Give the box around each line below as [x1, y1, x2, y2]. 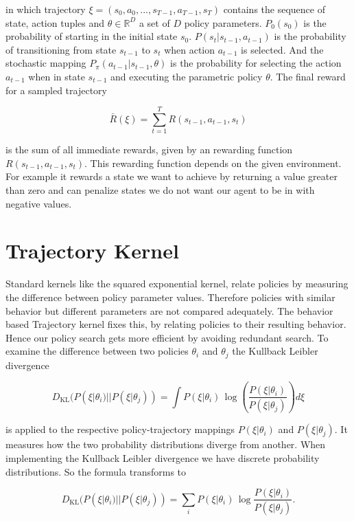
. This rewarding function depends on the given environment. [84, 155, 342, 170]
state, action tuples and [5, 15, 105, 30]
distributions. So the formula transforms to [5, 464, 187, 478]
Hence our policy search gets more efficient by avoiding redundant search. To [5, 330, 329, 344]
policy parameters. [184, 15, 262, 30]
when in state [28, 69, 85, 83]
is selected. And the [241, 42, 324, 56]
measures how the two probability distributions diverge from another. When [5, 437, 326, 452]
